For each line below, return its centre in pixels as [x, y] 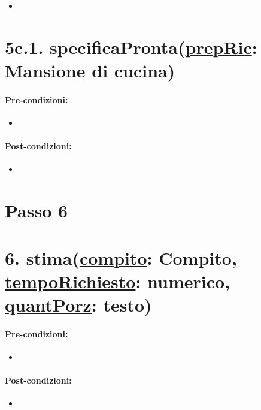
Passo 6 [37, 210]
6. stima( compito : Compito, [121, 257]
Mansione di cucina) [90, 70]
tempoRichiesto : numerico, [118, 281]
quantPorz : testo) [78, 304]
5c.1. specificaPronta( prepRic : [131, 47]
